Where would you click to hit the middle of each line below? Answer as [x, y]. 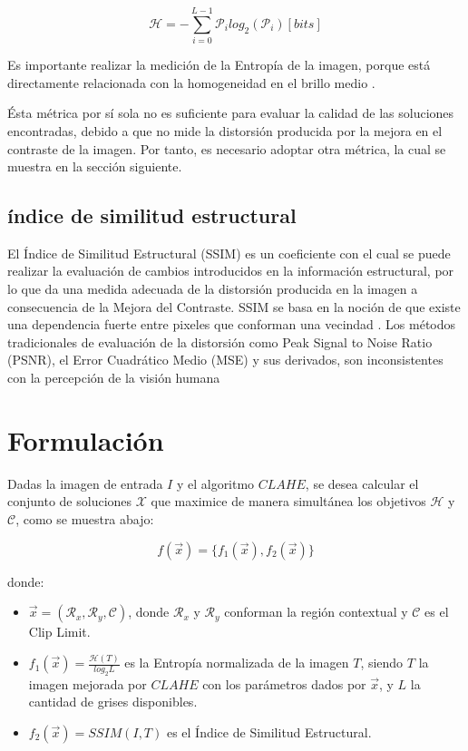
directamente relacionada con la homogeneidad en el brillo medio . [191, 82]
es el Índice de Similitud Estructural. [269, 732]
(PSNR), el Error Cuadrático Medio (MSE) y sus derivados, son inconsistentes [225, 360]
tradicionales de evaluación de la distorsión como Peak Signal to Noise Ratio [220, 341]
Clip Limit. [59, 632]
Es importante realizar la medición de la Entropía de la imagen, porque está [219, 65]
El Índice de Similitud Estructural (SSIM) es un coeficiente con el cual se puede [229, 253]
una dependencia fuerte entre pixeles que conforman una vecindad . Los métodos [232, 324]
